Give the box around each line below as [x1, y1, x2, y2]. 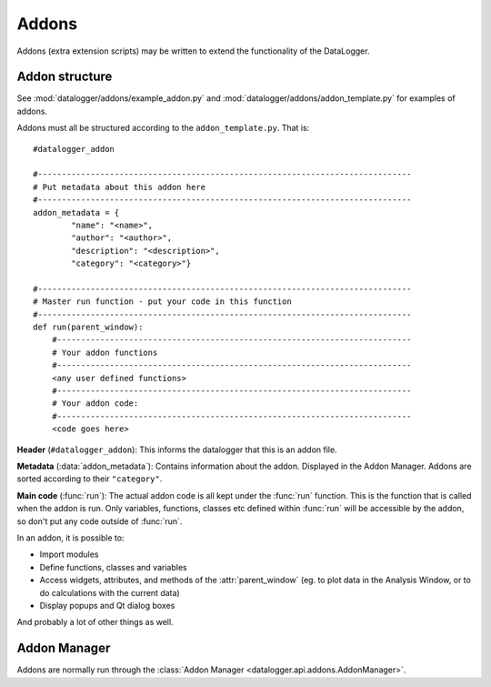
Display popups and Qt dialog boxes [39, 600, 175, 611]
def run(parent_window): [33, 322, 144, 332]
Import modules [39, 549, 99, 560]
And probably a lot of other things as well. [16, 617, 174, 628]
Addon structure [16, 69, 113, 85]
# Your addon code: [51, 399, 139, 409]
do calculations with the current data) [39, 587, 181, 598]
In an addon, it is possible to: [16, 532, 125, 543]
